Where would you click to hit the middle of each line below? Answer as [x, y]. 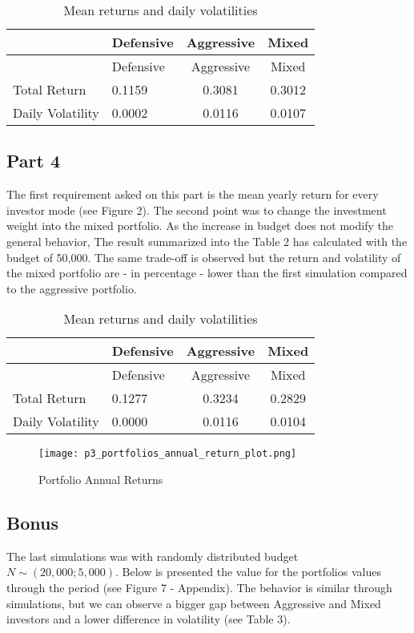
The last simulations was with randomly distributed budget [153, 556]
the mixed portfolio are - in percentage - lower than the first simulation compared [207, 273]
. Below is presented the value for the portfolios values [248, 572]
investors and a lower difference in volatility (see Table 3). [149, 619]
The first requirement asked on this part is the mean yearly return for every [193, 194]
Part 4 [34, 161]
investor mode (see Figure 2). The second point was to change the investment [197, 210]
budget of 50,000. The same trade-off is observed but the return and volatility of [204, 257]
